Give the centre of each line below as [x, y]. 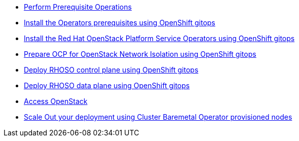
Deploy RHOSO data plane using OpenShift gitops [107, 85]
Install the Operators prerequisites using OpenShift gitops [120, 23]
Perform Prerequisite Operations [78, 7]
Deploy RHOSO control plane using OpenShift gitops [111, 70]
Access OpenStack [56, 101]
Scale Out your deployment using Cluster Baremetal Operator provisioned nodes [158, 117]
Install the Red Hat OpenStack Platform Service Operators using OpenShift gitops [159, 38]
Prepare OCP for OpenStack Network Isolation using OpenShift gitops [140, 54]
